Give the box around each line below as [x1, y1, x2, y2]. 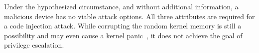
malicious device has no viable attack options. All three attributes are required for [4, 11, 255, 21]
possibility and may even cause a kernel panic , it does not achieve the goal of [4, 30, 243, 40]
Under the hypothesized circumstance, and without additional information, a [4, 1, 239, 11]
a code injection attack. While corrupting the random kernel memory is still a [4, 21, 242, 31]
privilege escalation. [4, 40, 64, 50]
